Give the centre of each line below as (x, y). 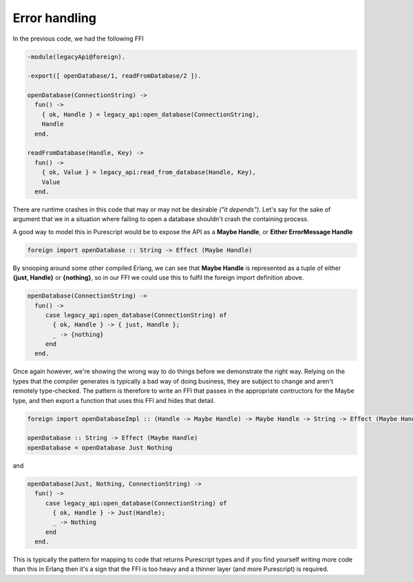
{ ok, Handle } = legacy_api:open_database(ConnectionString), (151, 114)
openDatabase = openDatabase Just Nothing (100, 447)
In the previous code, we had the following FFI (78, 39)
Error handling (54, 18)
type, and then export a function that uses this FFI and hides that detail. (114, 400)
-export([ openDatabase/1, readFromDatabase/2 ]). (115, 76)
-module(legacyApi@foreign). (76, 56)
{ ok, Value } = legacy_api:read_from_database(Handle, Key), (149, 173)
